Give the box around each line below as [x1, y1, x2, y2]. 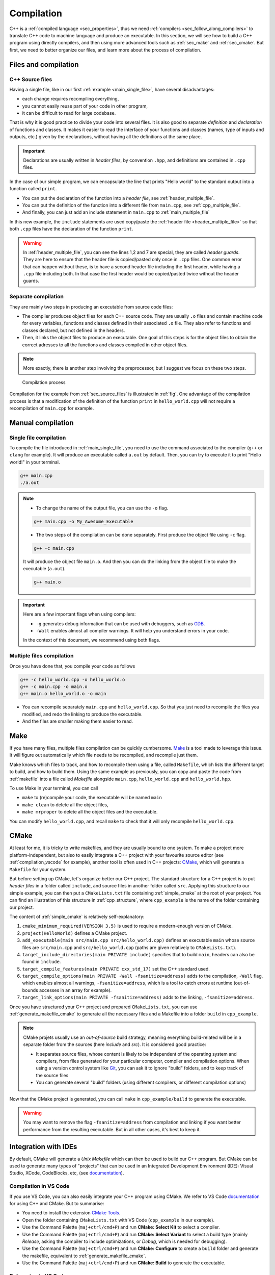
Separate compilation [9, 293, 64, 300]
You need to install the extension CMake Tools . [22, 1210, 121, 1216]
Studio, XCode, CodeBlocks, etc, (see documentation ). [9, 1170, 124, 1176]
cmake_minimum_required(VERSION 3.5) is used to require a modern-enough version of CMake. [22, 923, 233, 929]
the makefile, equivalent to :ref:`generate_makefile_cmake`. [22, 1253, 147, 1259]
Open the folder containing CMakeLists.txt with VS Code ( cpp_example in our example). [22, 1217, 215, 1223]
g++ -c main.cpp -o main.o [20, 683, 88, 690]
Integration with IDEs [9, 1142, 77, 1151]
